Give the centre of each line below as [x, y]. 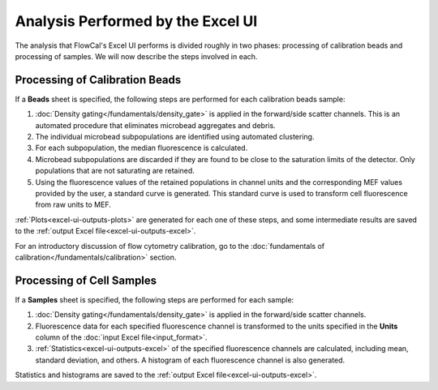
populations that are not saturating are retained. [115, 171]
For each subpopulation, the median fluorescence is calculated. [142, 148]
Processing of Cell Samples [86, 280]
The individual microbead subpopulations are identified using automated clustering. [175, 137]
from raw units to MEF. [73, 205]
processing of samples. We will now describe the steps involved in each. [136, 56]
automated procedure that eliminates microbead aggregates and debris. [155, 125]
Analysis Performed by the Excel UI [136, 21]
